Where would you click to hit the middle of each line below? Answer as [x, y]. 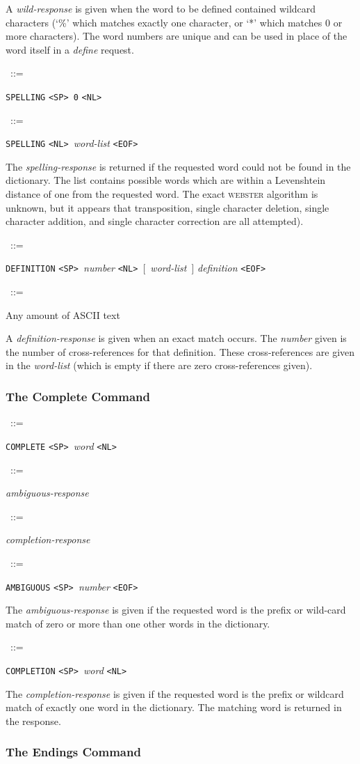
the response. [33, 720]
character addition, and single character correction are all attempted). [155, 221]
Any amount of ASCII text [63, 314]
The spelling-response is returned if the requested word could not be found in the [178, 166]
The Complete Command [78, 396]
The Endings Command [73, 752]
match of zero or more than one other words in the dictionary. [138, 623]
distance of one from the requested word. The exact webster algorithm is [162, 194]
